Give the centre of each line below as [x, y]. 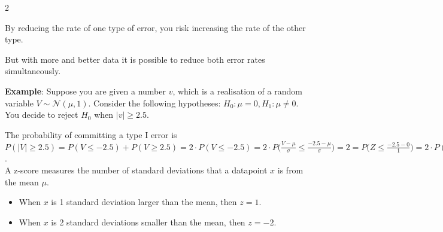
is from [290, 170]
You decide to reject [42, 115]
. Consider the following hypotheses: [154, 103]
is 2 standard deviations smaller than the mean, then [148, 222]
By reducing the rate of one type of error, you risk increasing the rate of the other [155, 27]
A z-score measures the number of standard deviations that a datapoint [136, 170]
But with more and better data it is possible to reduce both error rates [135, 59]
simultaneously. [33, 71]
